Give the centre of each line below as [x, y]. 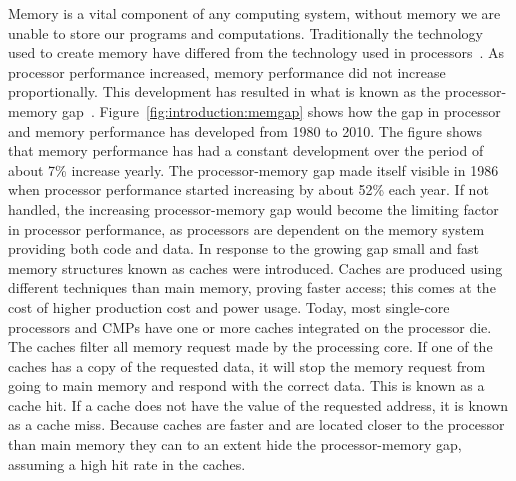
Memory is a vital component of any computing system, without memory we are [254, 13]
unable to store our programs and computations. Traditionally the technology [245, 32]
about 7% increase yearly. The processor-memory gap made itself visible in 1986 [253, 169]
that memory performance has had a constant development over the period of [246, 150]
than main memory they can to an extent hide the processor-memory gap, [235, 444]
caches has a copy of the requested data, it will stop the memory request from [247, 365]
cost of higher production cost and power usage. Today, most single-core [229, 306]
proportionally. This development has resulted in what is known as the [224, 91]
